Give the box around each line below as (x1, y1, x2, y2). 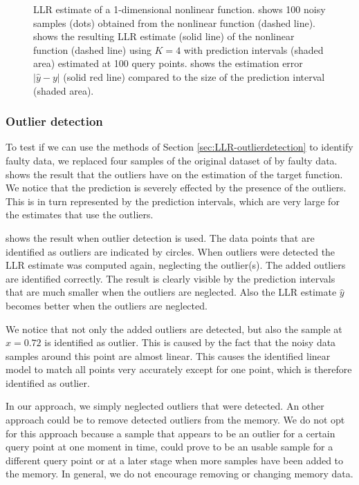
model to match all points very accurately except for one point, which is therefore (6, 362, 352, 377)
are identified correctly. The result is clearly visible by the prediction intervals (6, 271, 335, 285)
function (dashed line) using (33, 42, 151, 57)
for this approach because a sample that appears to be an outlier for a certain (6, 426, 335, 440)
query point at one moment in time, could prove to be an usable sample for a (6, 439, 333, 454)
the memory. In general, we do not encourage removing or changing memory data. (6, 466, 353, 481)
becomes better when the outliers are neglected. (6, 298, 208, 312)
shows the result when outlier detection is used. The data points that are (6, 230, 315, 245)
